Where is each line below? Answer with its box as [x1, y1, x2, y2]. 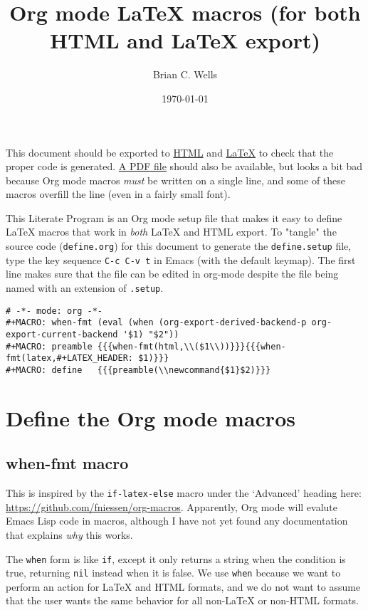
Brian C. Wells [152, 67, 218, 82]
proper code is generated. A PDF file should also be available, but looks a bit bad [6, 159, 363, 174]
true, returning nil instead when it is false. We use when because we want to [6, 565, 341, 580]
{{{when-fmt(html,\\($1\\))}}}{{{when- [97, 341, 286, 352]
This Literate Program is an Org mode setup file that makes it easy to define [6, 210, 342, 225]
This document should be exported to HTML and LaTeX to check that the [6, 144, 334, 159]
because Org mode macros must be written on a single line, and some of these [6, 172, 346, 187]
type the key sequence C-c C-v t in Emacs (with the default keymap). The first [6, 252, 356, 267]
